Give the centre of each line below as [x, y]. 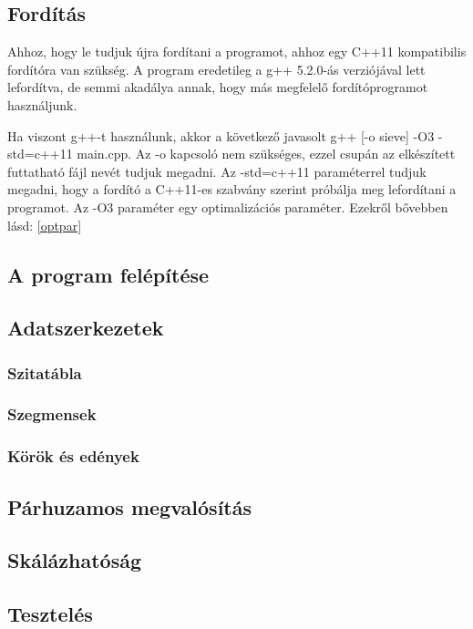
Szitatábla [45, 372]
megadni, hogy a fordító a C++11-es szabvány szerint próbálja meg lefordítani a [232, 189]
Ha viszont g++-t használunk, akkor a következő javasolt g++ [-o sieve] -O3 [221, 135]
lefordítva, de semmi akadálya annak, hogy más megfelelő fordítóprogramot [218, 87]
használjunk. [42, 104]
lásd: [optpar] [45, 225]
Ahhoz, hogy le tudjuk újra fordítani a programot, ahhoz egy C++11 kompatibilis [237, 52]
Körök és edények [73, 456]
